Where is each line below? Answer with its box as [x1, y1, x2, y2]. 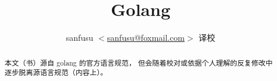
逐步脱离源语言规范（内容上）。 [4, 67, 108, 77]
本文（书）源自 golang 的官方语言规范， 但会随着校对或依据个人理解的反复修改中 [4, 57, 273, 67]
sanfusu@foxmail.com [107, 31, 185, 44]
